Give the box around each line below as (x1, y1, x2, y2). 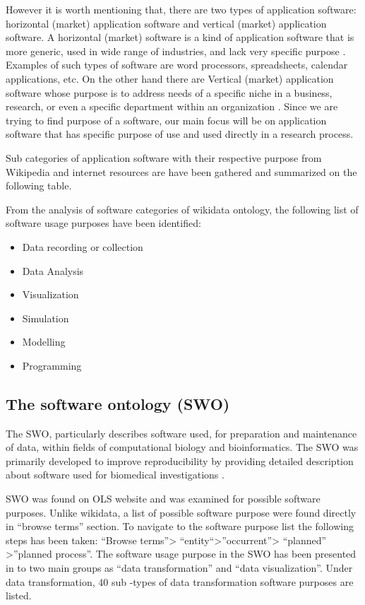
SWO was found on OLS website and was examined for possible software (6, 491, 321, 506)
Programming (22, 358, 82, 372)
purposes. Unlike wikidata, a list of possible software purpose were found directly (6, 505, 357, 519)
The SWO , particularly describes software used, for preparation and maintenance (6, 425, 357, 440)
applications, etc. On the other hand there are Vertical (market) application (6, 71, 334, 86)
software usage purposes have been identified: (6, 216, 201, 230)
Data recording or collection (22, 239, 143, 254)
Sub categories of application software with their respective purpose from (6, 150, 322, 165)
